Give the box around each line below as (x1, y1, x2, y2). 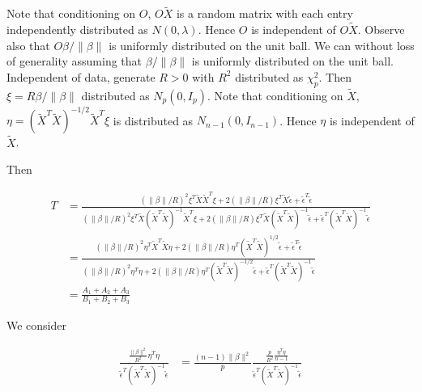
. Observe (357, 21, 405, 38)
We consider (6, 316, 67, 333)
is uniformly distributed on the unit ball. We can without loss (109, 36, 415, 53)
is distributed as (113, 112, 194, 129)
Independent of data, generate (6, 68, 156, 85)
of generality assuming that (6, 53, 143, 70)
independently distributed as (6, 21, 148, 38)
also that (6, 36, 50, 53)
